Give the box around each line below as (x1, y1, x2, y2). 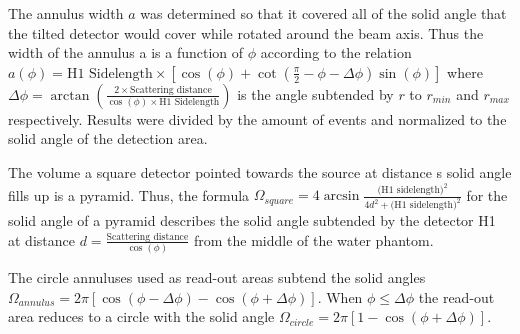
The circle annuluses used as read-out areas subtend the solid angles (8, 267, 426, 288)
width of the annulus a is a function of (8, 42, 244, 63)
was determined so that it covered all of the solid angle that (140, 3, 507, 23)
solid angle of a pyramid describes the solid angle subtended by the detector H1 (8, 210, 496, 231)
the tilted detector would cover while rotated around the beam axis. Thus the (8, 22, 484, 43)
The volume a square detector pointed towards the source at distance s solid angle (8, 161, 512, 182)
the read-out (418, 286, 495, 307)
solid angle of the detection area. (8, 128, 208, 149)
